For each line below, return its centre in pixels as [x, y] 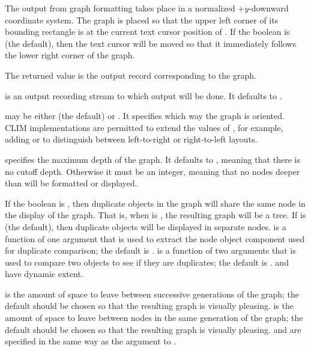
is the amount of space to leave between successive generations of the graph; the [152, 294]
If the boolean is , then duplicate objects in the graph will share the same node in [155, 203]
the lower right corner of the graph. [70, 55]
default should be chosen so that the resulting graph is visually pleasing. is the [149, 306]
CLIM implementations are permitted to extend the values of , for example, [144, 127]
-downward [269, 8]
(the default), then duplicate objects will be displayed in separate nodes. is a [146, 226]
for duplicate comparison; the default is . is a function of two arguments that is [150, 250]
